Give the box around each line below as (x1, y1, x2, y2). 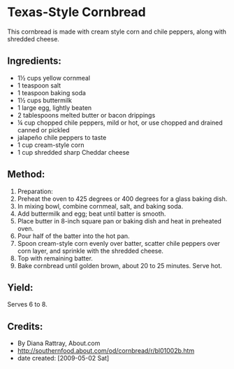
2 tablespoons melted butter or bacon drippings (17, 111, 156, 119)
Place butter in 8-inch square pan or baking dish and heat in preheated (17, 216, 222, 225)
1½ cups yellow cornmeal (17, 74, 91, 82)
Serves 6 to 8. (7, 300, 47, 309)
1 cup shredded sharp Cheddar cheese (17, 148, 130, 156)
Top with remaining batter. (17, 253, 93, 263)
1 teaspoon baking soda (17, 88, 86, 97)
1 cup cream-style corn (17, 141, 85, 149)
